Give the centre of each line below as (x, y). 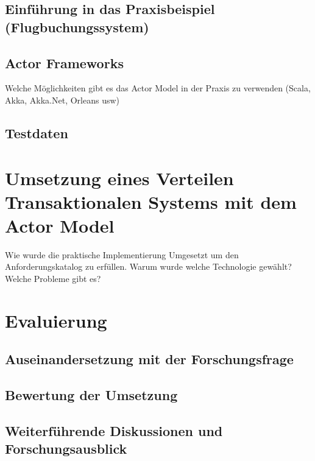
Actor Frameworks (64, 62)
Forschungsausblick (66, 449)
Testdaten (37, 132)
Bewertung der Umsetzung (91, 395)
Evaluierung (56, 320)
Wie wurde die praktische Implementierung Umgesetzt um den (122, 254)
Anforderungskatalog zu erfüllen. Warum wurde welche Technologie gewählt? (148, 266)
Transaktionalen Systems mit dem (151, 201)
